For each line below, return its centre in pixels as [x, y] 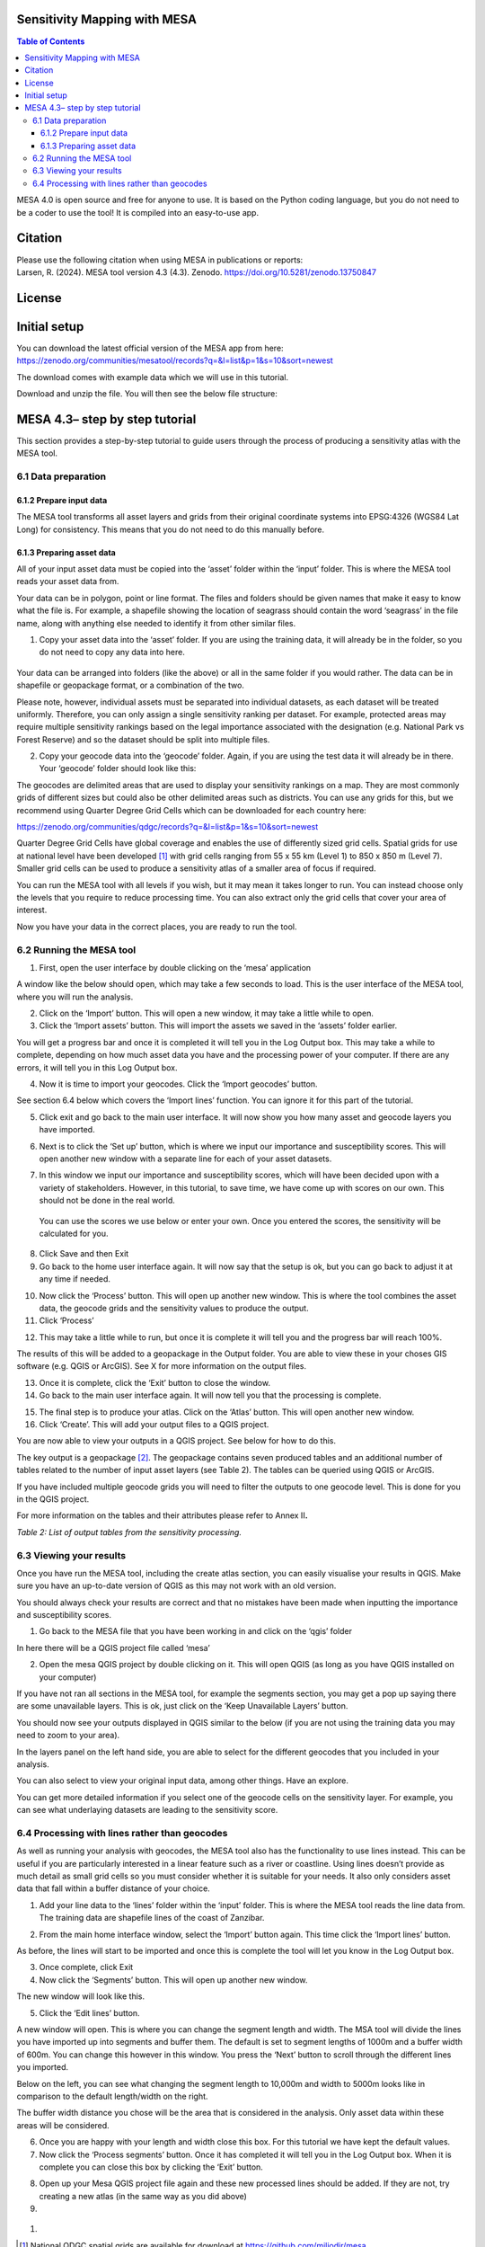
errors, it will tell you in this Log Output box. [97, 1067]
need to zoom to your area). [68, 1736]
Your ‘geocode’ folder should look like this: [118, 768]
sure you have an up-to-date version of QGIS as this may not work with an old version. [176, 1585]
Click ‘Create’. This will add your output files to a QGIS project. [154, 1425]
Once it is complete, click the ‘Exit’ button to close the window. [155, 1382]
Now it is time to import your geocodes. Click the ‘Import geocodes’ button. [178, 1084]
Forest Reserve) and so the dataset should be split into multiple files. [143, 739]
